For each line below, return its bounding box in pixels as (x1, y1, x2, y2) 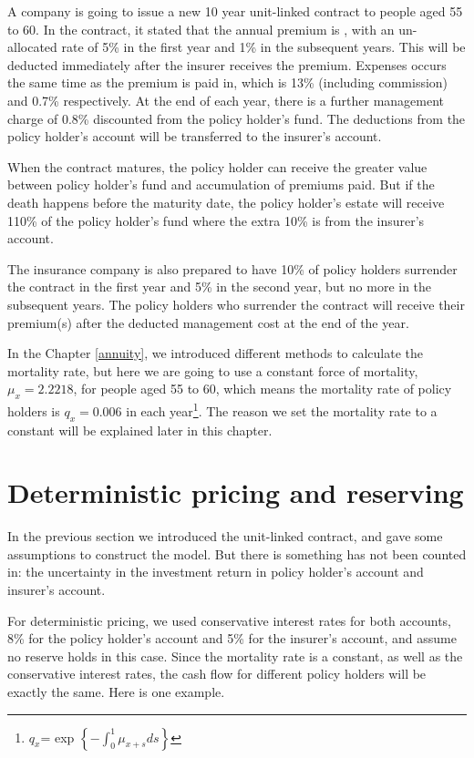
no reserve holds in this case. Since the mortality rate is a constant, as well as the (7, 646, 463, 665)
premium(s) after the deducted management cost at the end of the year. (7, 312, 409, 332)
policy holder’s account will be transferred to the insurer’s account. (7, 127, 382, 146)
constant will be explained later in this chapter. (7, 420, 273, 439)
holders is (7, 401, 60, 420)
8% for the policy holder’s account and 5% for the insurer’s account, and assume (7, 629, 457, 648)
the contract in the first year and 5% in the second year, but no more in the (7, 277, 432, 296)
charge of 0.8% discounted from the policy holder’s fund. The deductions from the (7, 108, 466, 128)
